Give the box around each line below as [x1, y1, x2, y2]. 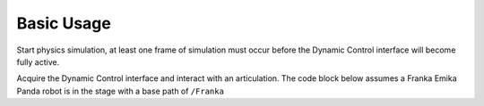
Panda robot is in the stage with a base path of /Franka [16, 86, 224, 96]
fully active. [16, 56, 60, 67]
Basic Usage [16, 13, 111, 33]
